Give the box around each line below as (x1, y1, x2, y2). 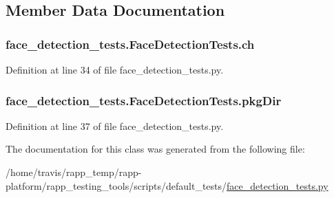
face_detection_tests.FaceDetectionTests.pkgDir (6, 91, 282, 109)
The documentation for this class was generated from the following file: (6, 142, 305, 156)
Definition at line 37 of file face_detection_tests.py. (6, 118, 224, 133)
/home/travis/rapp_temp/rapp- (6, 165, 142, 179)
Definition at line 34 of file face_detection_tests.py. (6, 63, 224, 76)
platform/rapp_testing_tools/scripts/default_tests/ (6, 178, 227, 192)
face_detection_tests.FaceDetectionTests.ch (6, 35, 255, 52)
